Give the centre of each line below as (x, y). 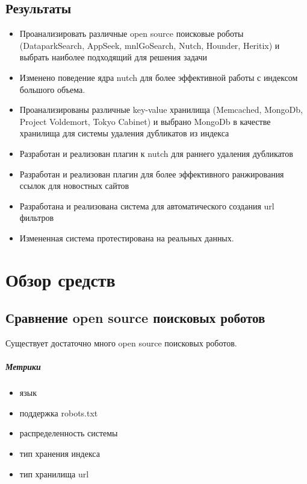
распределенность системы (69, 433)
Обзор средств (60, 279)
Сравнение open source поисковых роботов (135, 318)
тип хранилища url (54, 473)
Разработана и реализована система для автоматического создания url (147, 205)
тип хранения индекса (60, 454)
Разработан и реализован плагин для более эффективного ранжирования (152, 174)
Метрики (23, 367)
